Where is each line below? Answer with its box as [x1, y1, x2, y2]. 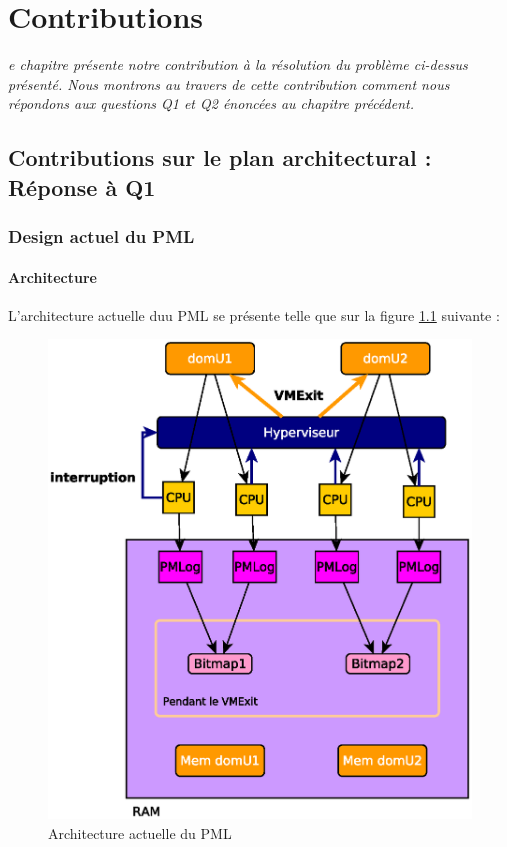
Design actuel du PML [8, 224, 195, 248]
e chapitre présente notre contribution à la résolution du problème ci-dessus [8, 54, 468, 75]
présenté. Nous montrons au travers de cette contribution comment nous [8, 73, 450, 94]
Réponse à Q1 [8, 171, 156, 202]
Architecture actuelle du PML [48, 822, 232, 843]
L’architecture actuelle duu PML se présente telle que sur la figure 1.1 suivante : [8, 304, 500, 325]
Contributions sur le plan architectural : [8, 142, 432, 173]
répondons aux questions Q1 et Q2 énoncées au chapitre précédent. [8, 93, 414, 114]
